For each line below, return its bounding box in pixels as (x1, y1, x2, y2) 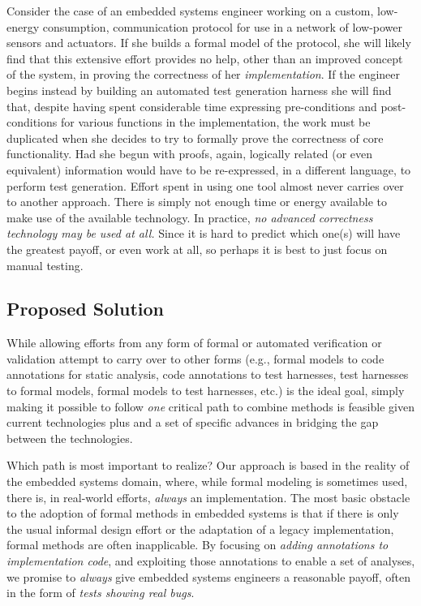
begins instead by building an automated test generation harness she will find (6, 81, 392, 98)
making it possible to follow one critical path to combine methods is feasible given (6, 398, 415, 415)
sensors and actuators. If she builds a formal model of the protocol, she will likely (6, 34, 411, 51)
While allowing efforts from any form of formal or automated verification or (6, 334, 382, 351)
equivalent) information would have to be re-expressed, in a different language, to (6, 161, 411, 178)
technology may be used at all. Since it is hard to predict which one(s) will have (6, 225, 401, 242)
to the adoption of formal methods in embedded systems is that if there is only (6, 505, 399, 522)
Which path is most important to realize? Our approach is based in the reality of (6, 457, 410, 474)
